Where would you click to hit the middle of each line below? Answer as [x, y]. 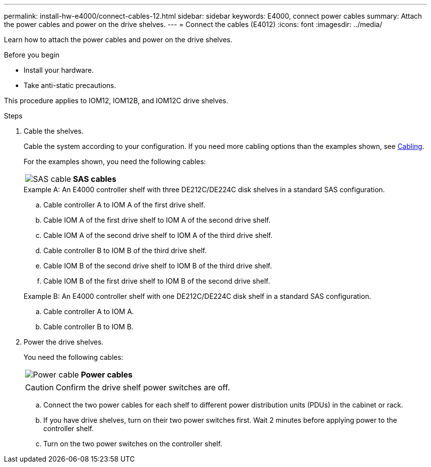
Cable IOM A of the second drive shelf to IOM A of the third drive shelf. [158, 235]
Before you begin [32, 55]
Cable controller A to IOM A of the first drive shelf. [124, 205]
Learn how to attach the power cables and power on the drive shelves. [118, 40]
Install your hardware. [59, 70]
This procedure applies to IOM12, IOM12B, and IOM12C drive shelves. [116, 101]
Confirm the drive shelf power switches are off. [143, 387]
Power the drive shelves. [64, 342]
